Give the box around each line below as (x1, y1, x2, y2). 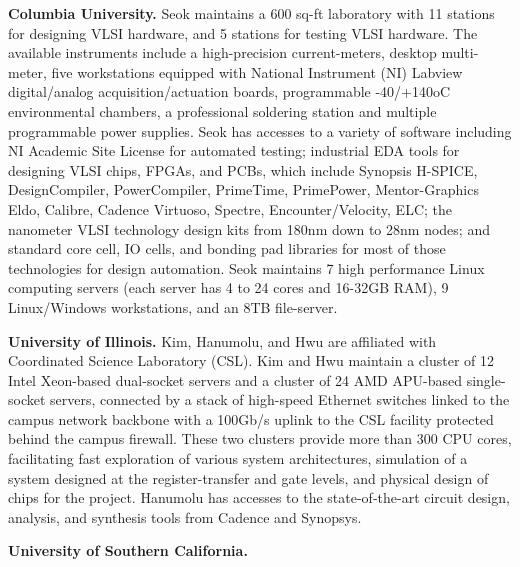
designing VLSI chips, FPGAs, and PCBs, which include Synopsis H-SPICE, (8, 159, 478, 180)
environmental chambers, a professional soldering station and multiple (8, 100, 437, 121)
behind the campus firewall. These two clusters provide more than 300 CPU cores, (8, 428, 512, 449)
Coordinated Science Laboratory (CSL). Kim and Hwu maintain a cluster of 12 (8, 350, 494, 371)
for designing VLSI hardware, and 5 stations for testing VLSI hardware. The (8, 22, 478, 43)
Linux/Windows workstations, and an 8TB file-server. (8, 296, 338, 317)
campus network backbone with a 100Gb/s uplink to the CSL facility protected (8, 408, 494, 429)
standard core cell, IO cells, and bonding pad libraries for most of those (8, 238, 446, 259)
